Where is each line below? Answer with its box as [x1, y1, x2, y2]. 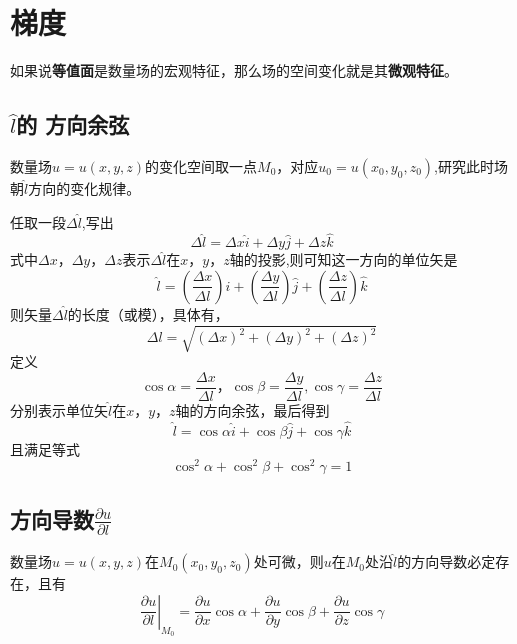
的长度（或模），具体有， [67, 303, 229, 324]
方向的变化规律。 [28, 177, 141, 198]
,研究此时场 [434, 155, 508, 176]
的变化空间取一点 [145, 155, 258, 176]
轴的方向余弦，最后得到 [175, 399, 330, 420]
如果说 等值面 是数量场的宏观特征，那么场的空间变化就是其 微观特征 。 [10, 60, 458, 81]
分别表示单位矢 [10, 399, 108, 420]
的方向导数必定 [397, 551, 496, 572]
